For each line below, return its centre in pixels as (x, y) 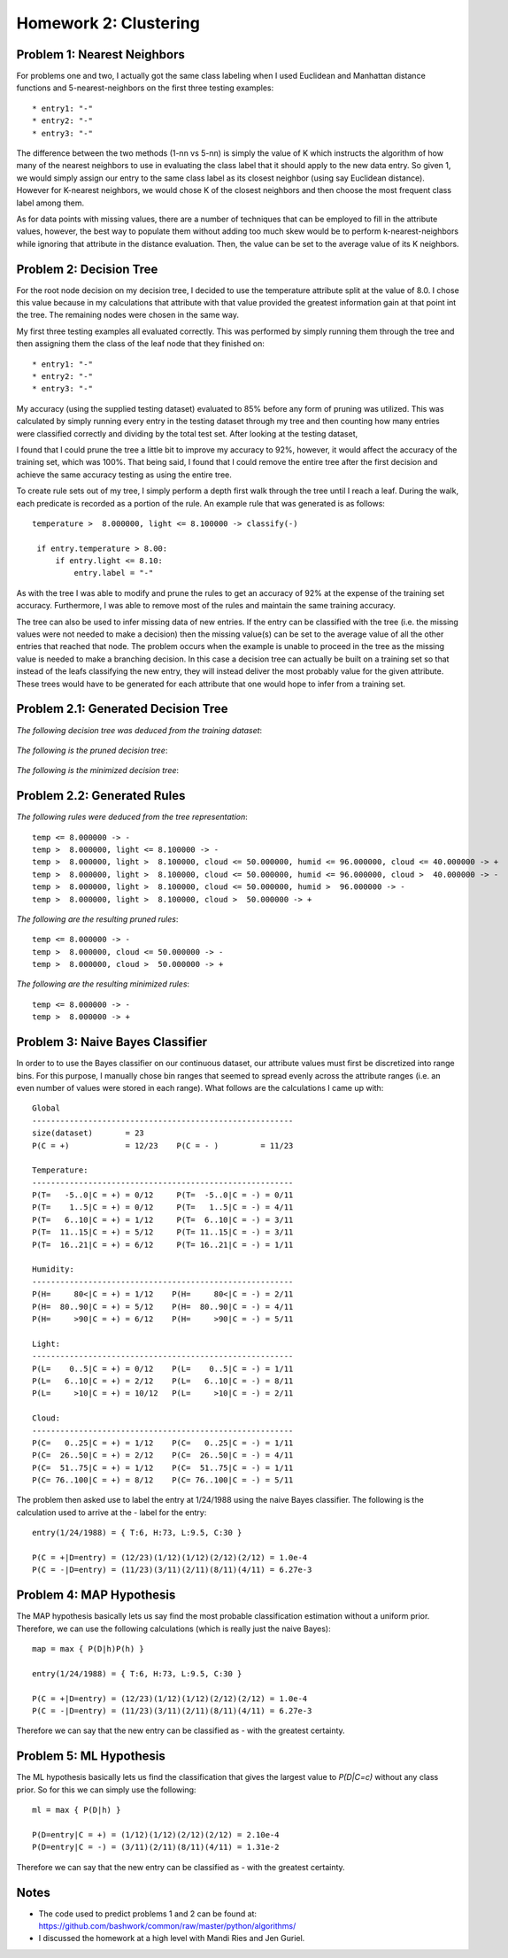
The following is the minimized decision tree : (98, 770)
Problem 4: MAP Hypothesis (96, 1595)
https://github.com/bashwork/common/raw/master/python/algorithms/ (167, 1925)
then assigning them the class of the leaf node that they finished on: (140, 344)
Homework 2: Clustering (108, 23)
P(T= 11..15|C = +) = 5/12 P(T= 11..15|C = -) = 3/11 (163, 1232)
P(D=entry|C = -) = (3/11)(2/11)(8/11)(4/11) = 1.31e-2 (156, 1847)
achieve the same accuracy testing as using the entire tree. (124, 475)
